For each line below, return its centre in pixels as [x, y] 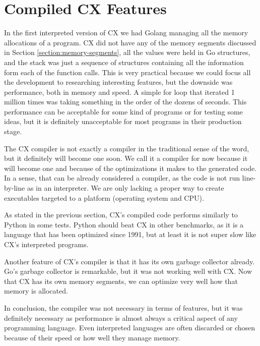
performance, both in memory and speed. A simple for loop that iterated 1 [119, 92]
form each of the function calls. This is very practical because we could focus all [127, 72]
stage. [13, 131]
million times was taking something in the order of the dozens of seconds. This [125, 102]
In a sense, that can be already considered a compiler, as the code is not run [122, 178]
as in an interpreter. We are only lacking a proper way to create [125, 188]
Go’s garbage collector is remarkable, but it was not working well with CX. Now [128, 271]
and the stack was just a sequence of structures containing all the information [124, 62]
